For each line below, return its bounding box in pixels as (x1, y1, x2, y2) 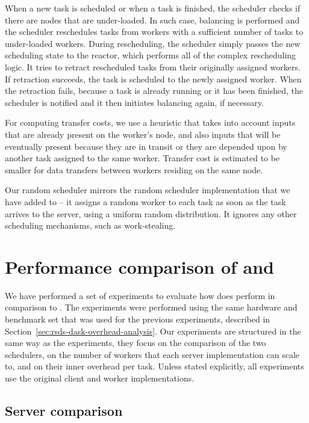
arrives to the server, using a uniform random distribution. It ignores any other (5, 207, 297, 220)
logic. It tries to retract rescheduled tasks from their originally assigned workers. (5, 60, 301, 73)
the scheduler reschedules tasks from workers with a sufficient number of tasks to (5, 25, 304, 38)
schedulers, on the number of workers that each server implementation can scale (5, 348, 300, 360)
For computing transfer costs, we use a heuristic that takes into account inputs (5, 116, 296, 129)
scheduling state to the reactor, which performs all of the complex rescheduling (5, 49, 296, 61)
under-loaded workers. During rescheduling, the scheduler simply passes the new (5, 37, 301, 49)
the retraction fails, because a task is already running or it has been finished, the (5, 84, 303, 97)
